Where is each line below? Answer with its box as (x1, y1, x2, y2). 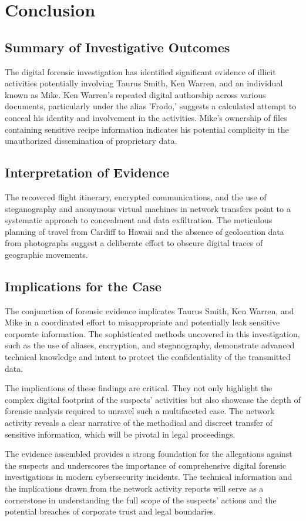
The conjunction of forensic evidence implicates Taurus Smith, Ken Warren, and (5, 304, 294, 317)
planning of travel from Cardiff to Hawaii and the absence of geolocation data (5, 225, 284, 237)
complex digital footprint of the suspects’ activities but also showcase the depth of (5, 393, 301, 405)
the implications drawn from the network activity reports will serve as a (5, 482, 264, 495)
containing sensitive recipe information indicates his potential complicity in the (5, 123, 289, 135)
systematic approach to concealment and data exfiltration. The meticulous (5, 214, 273, 226)
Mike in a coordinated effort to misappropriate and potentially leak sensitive (5, 316, 280, 328)
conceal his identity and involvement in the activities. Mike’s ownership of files (5, 111, 287, 123)
